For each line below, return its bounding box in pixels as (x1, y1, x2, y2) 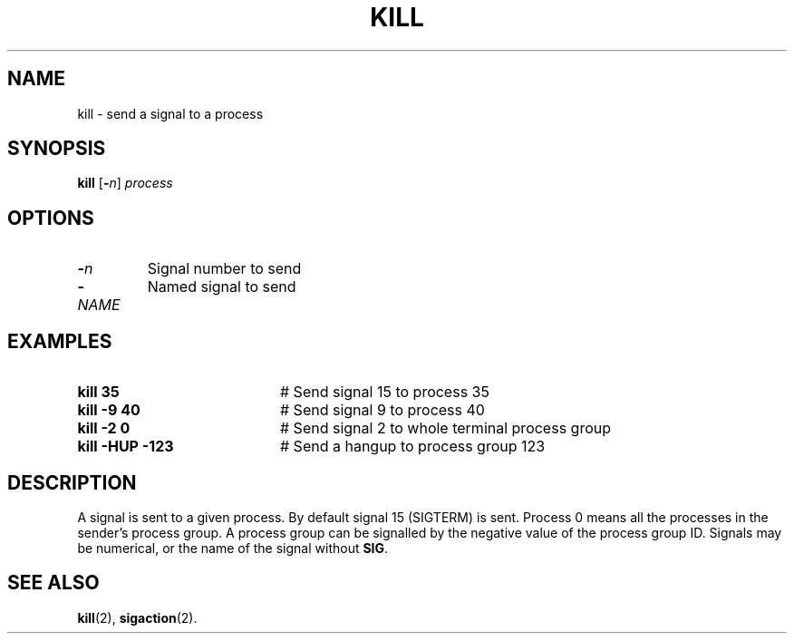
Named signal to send (147, 277, 296, 296)
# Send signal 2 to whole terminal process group (279, 419, 611, 438)
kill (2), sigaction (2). (77, 609, 198, 626)
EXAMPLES (7, 329, 112, 353)
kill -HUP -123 (77, 437, 174, 456)
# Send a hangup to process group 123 (279, 437, 546, 456)
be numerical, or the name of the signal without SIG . (77, 539, 389, 556)
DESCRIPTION (7, 471, 137, 494)
